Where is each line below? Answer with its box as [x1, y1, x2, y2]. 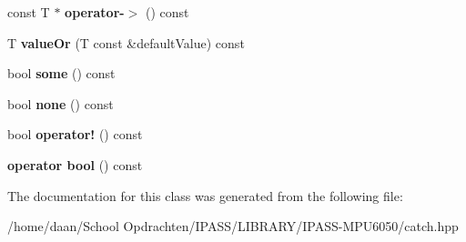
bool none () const [7, 94, 114, 113]
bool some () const [7, 64, 116, 83]
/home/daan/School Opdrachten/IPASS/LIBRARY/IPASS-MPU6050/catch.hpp [7, 217, 459, 236]
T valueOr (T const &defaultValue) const [7, 33, 245, 52]
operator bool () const [7, 155, 143, 174]
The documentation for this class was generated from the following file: [7, 186, 403, 205]
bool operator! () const [7, 125, 143, 144]
